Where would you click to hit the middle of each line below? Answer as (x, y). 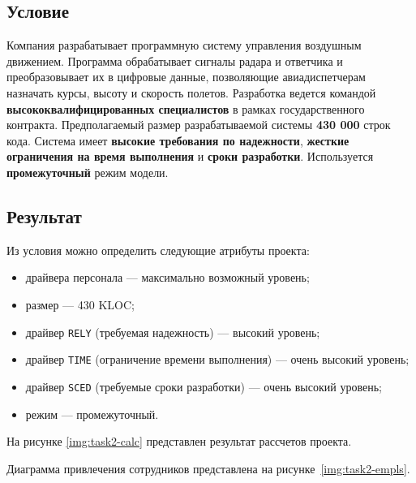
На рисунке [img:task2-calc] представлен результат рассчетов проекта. (179, 441)
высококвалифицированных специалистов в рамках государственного (186, 108)
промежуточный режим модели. (88, 172)
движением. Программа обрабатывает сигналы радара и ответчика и (175, 60)
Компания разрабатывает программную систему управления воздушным (184, 45)
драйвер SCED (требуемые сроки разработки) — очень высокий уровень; (204, 386)
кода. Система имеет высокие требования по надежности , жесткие (178, 140)
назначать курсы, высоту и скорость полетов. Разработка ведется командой (191, 92)
